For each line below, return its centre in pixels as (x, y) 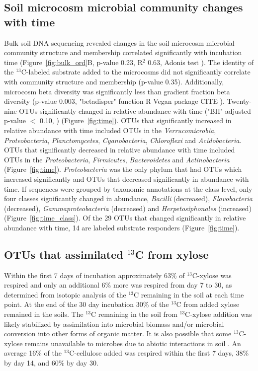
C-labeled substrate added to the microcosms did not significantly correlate (136, 72)
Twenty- (239, 101)
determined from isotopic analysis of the (65, 294)
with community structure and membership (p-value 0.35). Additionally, (114, 81)
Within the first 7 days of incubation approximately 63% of (94, 275)
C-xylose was (212, 275)
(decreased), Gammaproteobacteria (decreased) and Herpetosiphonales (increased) (128, 208)
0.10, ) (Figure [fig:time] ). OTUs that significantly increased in (135, 120)
